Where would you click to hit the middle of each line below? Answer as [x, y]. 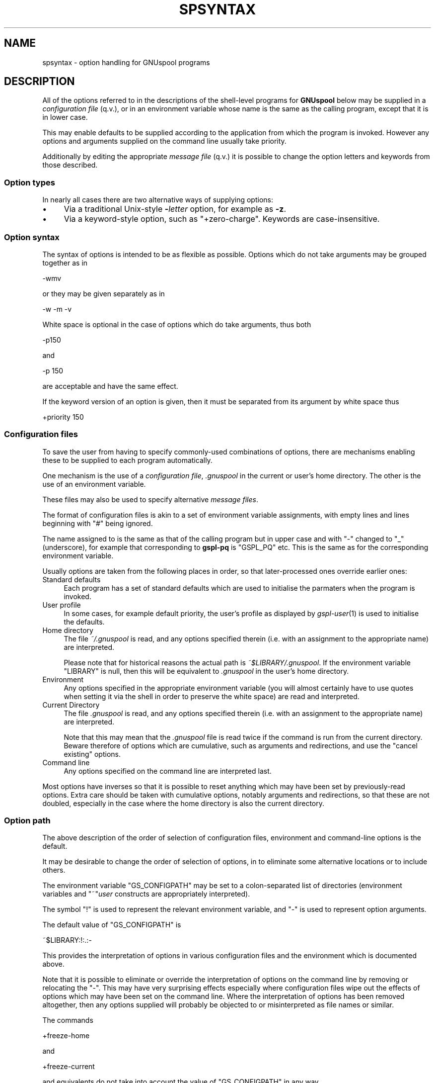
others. [54, 870]
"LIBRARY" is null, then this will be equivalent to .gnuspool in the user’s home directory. [206, 671]
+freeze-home [66, 1036]
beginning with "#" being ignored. [98, 523]
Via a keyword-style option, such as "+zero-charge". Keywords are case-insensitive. [222, 219]
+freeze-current [69, 1067]
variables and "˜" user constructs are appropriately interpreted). [146, 894]
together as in [65, 263]
